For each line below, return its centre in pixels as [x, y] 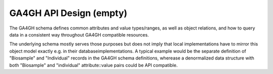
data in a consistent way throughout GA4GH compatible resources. [79, 34]
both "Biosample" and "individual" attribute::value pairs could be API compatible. [94, 65]
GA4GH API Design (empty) [68, 13]
